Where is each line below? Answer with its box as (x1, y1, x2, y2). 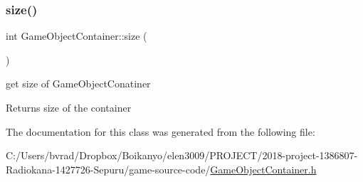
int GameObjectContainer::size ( (6, 28, 147, 43)
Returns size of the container (6, 100, 132, 114)
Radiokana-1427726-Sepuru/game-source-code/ (6, 161, 211, 176)
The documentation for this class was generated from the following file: (6, 124, 315, 139)
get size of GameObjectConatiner (6, 76, 151, 91)
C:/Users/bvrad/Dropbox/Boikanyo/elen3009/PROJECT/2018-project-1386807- (6, 148, 358, 163)
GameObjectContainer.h (210, 161, 317, 176)
